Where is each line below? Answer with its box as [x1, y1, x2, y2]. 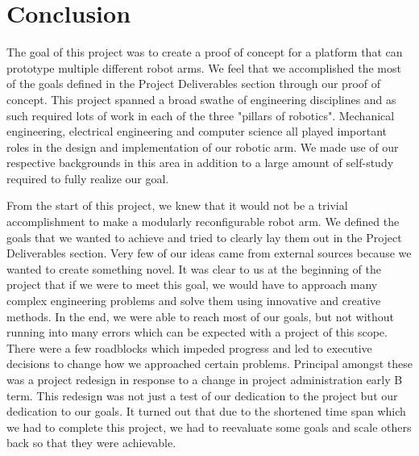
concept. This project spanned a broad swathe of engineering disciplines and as [6, 90, 396, 107]
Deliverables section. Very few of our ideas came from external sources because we [6, 245, 412, 261]
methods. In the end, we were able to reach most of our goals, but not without [6, 307, 394, 324]
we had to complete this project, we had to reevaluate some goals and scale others [6, 418, 412, 435]
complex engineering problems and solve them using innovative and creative [6, 292, 381, 309]
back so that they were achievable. [6, 434, 176, 451]
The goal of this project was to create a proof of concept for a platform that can [6, 44, 403, 61]
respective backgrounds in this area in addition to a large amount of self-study [6, 154, 394, 171]
